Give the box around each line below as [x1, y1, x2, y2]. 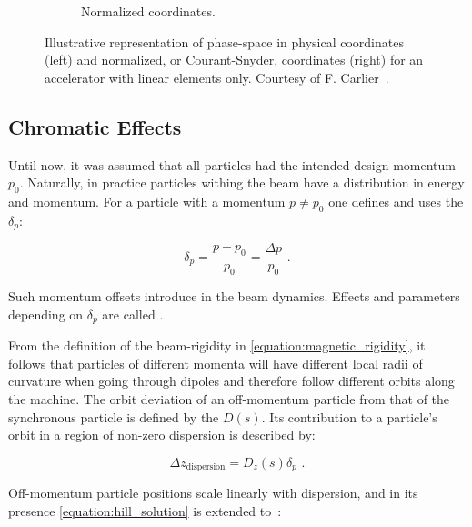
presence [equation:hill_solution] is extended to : [8, 501, 282, 520]
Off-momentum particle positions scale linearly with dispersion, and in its [8, 483, 418, 502]
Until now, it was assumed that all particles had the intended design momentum [8, 155, 456, 174]
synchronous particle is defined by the [8, 407, 219, 426]
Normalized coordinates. [81, 2, 216, 20]
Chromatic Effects [8, 112, 182, 140]
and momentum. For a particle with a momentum [8, 191, 286, 210]
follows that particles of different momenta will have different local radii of [8, 353, 423, 372]
